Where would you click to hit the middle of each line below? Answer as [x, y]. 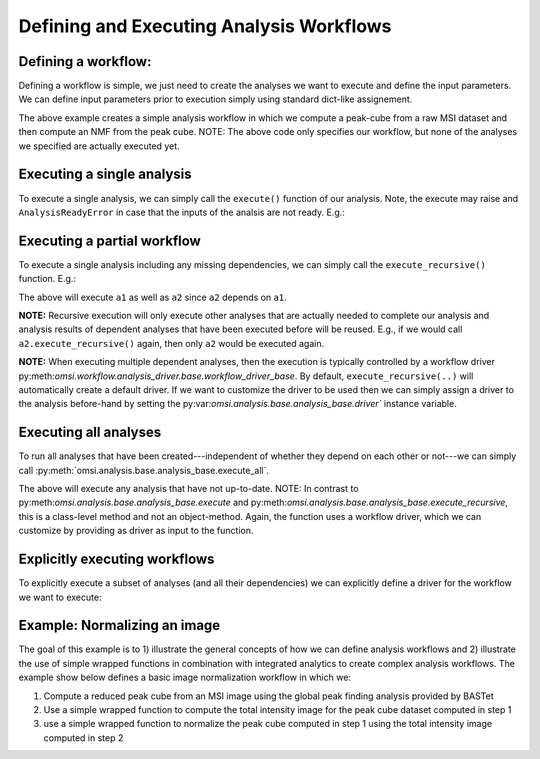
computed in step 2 [83, 737]
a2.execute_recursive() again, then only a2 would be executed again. [171, 343]
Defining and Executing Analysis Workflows [205, 26]
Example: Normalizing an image [119, 625]
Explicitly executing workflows [116, 559]
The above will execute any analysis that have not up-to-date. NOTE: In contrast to [188, 489]
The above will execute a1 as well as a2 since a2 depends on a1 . [152, 297]
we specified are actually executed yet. [99, 146]
